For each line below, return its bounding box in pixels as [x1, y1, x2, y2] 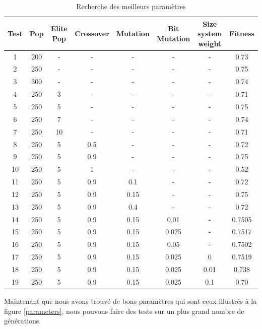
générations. [4, 315, 41, 326]
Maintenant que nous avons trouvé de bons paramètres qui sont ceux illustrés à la [4, 295, 257, 306]
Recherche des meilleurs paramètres [76, 1, 186, 11]
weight [198, 38, 222, 48]
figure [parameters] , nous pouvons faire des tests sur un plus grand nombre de [4, 305, 244, 316]
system [198, 28, 222, 39]
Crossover [75, 28, 109, 39]
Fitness [229, 28, 254, 39]
